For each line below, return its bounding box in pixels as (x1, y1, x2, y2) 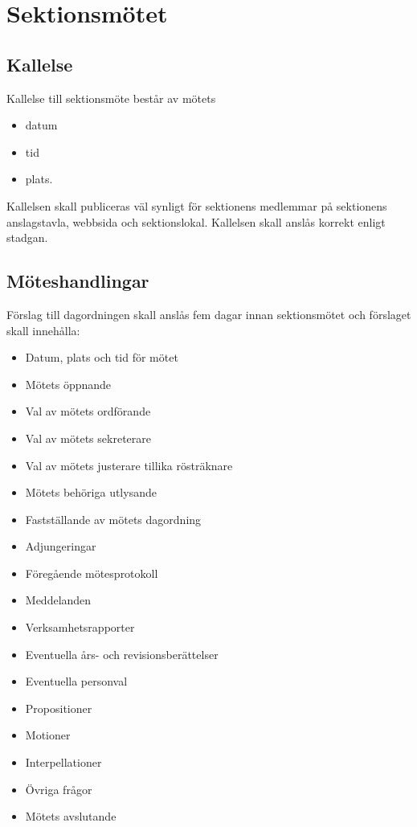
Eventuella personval (25, 673, 128, 690)
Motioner (25, 727, 71, 743)
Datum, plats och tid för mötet (25, 349, 178, 366)
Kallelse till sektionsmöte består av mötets (6, 89, 216, 106)
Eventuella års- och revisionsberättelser (25, 645, 219, 662)
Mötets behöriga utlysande (25, 484, 157, 501)
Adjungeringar (25, 538, 96, 555)
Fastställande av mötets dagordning (25, 510, 202, 527)
